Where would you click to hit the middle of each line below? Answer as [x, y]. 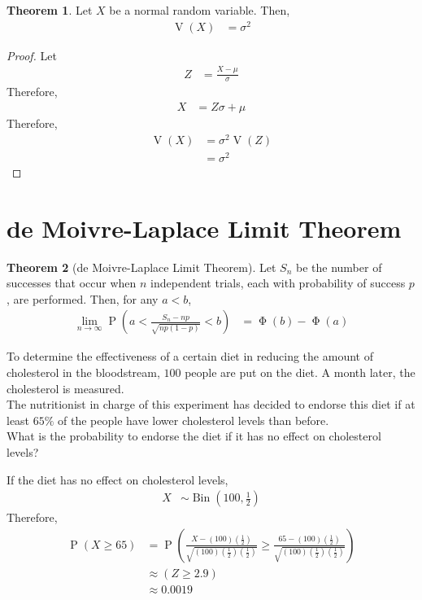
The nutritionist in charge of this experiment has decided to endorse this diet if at [211, 404]
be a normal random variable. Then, [200, 10]
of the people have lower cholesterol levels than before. [194, 420]
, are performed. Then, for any [83, 298]
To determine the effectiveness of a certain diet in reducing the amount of [190, 356]
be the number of [339, 267]
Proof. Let [32, 55]
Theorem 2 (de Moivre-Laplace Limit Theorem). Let [141, 267]
